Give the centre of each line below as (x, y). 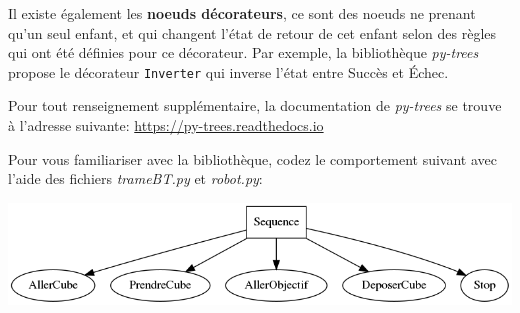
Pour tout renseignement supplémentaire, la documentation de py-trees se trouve (255, 105)
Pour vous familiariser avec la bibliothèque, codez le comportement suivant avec (252, 158)
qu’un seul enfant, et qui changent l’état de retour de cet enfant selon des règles (252, 32)
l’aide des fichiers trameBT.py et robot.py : (135, 178)
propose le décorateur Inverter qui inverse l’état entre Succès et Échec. (228, 71)
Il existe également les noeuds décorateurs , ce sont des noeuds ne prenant (242, 13)
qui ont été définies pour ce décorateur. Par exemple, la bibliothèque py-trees (243, 52)
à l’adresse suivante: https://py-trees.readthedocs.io (166, 125)
